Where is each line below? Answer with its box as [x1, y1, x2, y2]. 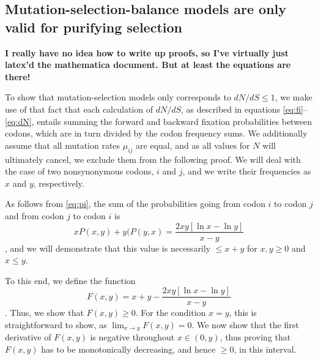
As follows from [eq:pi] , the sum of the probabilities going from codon [5, 197, 265, 210]
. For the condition [135, 306, 206, 319]
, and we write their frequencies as [182, 165, 311, 178]
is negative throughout [90, 331, 175, 343]
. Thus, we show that [5, 306, 84, 319]
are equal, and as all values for [136, 138, 250, 151]
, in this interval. [234, 343, 297, 356]
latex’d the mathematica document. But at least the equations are [5, 58, 291, 71]
